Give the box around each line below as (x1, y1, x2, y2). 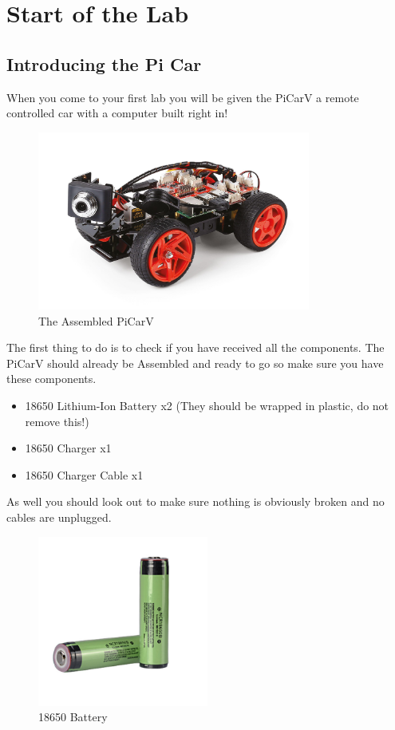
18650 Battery (38, 708, 108, 725)
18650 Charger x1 (25, 440, 112, 456)
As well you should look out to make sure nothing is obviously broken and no (6, 493, 385, 510)
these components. (6, 370, 97, 387)
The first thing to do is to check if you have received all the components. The (6, 339, 385, 356)
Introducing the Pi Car (6, 51, 202, 76)
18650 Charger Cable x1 (25, 466, 144, 483)
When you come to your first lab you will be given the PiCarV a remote (6, 89, 359, 105)
